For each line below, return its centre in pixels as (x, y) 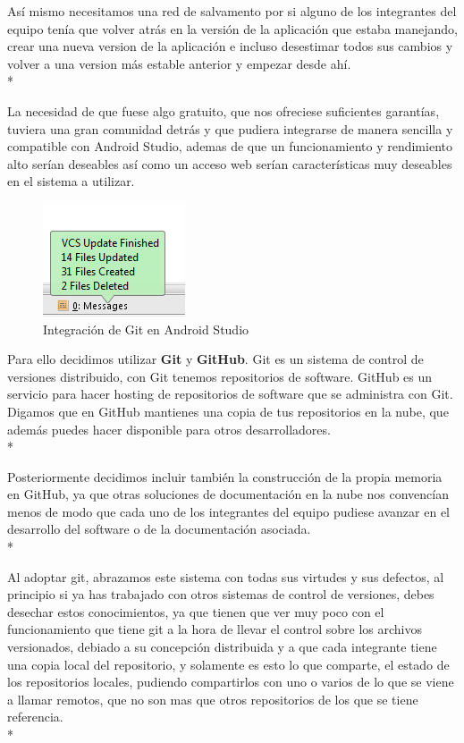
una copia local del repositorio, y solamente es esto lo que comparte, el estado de (228, 664)
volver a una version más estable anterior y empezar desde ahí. (179, 63)
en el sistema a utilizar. (71, 181)
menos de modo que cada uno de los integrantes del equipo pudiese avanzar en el (229, 511)
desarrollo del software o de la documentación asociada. (159, 529)
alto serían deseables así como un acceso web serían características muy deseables (230, 163)
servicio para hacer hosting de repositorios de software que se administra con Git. (230, 394)
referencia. (35, 717)
